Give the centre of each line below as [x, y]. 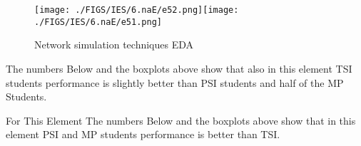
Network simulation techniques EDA [114, 45]
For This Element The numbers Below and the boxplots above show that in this [181, 120]
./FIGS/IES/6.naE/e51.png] [98, 22]
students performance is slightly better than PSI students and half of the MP [175, 82]
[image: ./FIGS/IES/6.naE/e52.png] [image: [137, 10]
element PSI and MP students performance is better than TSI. [143, 134]
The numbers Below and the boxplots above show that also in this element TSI [179, 68]
